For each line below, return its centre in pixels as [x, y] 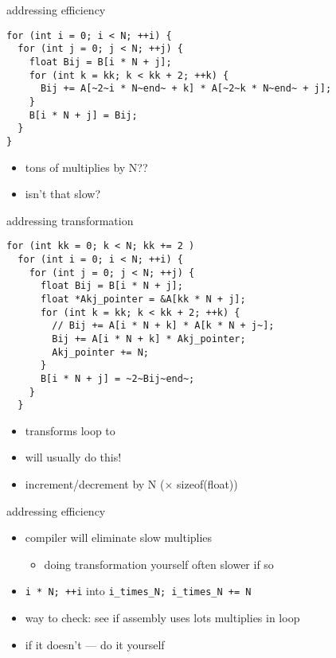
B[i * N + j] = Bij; [83, 115]
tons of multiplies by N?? [86, 167]
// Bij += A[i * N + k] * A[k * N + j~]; [163, 326]
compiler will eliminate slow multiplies [119, 537]
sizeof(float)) [207, 484]
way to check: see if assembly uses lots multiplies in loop [162, 618]
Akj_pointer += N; [100, 352]
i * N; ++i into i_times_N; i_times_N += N [138, 591]
